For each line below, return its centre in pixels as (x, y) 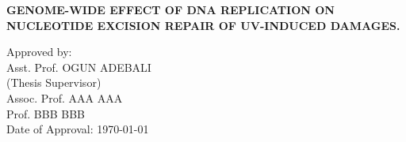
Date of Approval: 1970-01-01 (78, 129)
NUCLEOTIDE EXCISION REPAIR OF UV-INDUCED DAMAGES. (203, 25)
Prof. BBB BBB (46, 113)
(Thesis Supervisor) (54, 82)
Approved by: (39, 52)
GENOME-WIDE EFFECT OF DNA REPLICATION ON (170, 9)
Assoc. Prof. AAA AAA (65, 97)
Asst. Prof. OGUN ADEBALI (79, 67)
